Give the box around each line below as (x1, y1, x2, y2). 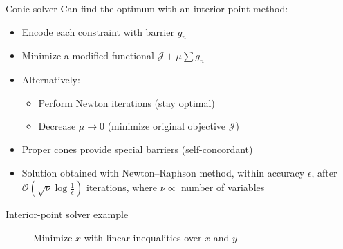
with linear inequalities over (84, 230, 202, 244)
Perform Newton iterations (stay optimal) (38, 95, 215, 110)
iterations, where (86, 180, 158, 195)
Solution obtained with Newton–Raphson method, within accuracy (21, 165, 305, 179)
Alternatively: (21, 72, 80, 87)
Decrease (38, 119, 76, 133)
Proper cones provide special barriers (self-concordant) (21, 141, 253, 156)
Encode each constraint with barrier (21, 24, 174, 39)
